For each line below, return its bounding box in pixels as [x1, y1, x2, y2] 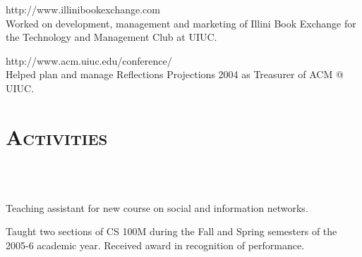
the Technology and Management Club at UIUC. [6, 30, 217, 44]
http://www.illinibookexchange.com [6, 2, 160, 16]
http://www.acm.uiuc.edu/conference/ [6, 53, 172, 68]
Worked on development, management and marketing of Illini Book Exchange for [6, 15, 356, 30]
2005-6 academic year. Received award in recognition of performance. [6, 238, 305, 253]
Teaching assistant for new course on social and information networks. [6, 200, 308, 215]
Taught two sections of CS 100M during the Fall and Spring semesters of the [6, 224, 337, 239]
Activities [6, 122, 108, 151]
